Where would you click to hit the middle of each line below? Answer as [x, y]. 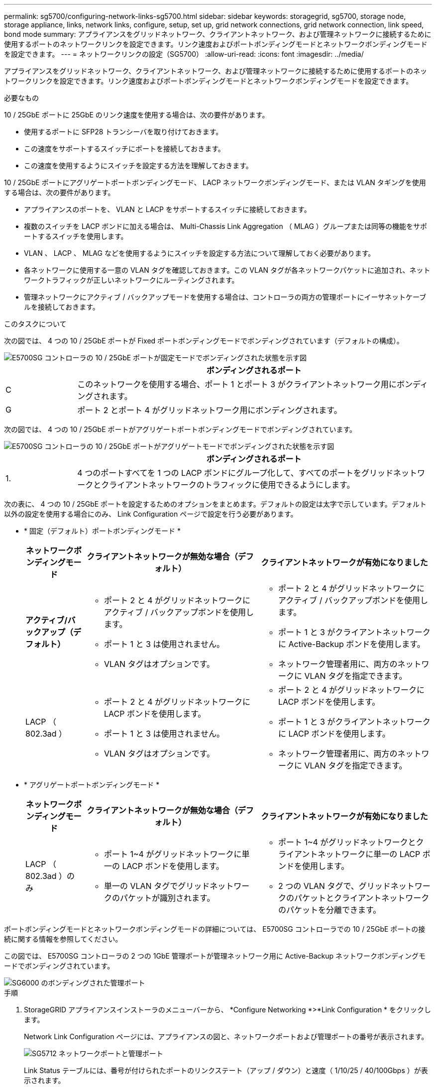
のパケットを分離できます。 [329, 910]
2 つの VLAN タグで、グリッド [334, 886]
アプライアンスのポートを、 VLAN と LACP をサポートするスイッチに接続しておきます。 [167, 209]
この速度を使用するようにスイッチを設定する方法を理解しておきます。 [138, 165]
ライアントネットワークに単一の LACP [349, 854]
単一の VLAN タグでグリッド [157, 886]
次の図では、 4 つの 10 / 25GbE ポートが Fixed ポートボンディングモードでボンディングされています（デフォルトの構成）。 [204, 341]
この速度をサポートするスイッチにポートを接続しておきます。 [124, 149]
